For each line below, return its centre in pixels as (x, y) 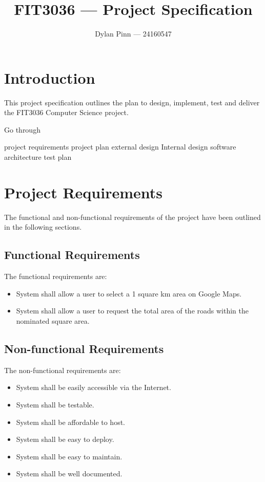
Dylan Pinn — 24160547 (133, 34)
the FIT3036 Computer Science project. (66, 112)
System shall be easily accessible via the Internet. (94, 387)
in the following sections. (43, 227)
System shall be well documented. (69, 474)
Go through (22, 129)
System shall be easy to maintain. (69, 456)
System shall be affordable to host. (71, 422)
